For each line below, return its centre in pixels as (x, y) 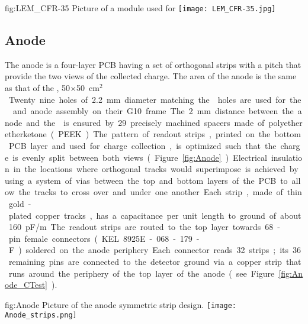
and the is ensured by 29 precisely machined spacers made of (145, 122)
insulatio (287, 157)
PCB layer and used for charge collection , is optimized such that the (142, 146)
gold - (20, 203)
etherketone (26, 134)
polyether (285, 122)
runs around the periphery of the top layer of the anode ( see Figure (142, 273)
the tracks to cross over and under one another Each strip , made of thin (160, 192)
